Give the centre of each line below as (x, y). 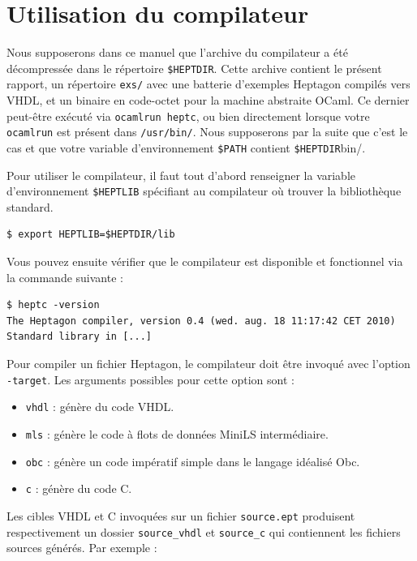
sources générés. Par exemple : (82, 548)
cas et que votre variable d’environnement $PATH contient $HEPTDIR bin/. (186, 147)
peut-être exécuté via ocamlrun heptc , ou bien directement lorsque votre (188, 116)
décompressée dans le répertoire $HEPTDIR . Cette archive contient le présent (194, 68)
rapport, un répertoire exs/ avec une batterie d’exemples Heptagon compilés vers (208, 84)
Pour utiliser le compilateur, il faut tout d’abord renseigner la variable (181, 175)
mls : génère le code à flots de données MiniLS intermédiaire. (177, 433)
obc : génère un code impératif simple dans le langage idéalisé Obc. (193, 461)
